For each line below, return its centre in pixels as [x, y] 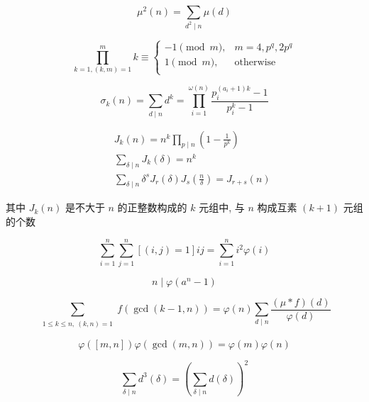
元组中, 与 [222, 207]
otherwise [255, 63]
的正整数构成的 [152, 207]
